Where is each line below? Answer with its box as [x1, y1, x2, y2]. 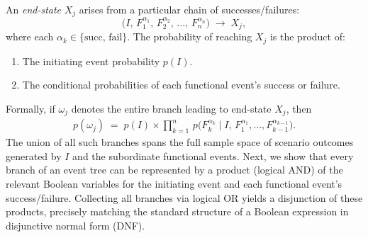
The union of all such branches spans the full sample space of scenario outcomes [6, 135, 354, 149]
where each [6, 29, 54, 44]
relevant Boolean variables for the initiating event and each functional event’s [6, 176, 342, 191]
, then [286, 101, 312, 115]
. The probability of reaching [127, 29, 252, 44]
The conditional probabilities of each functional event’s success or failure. [22, 77, 340, 92]
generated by [6, 148, 62, 163]
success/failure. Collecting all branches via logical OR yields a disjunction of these [6, 190, 363, 205]
